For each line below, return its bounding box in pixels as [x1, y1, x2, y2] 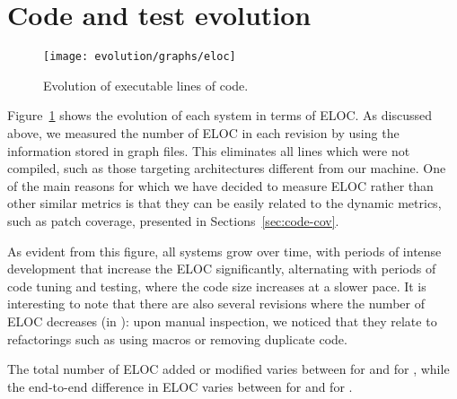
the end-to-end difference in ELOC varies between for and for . [7, 377, 353, 395]
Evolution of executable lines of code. [43, 75, 249, 94]
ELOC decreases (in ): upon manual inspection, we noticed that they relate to [7, 311, 437, 330]
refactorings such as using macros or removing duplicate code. [7, 329, 347, 348]
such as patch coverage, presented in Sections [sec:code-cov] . [7, 211, 339, 230]
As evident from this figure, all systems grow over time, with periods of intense [7, 241, 442, 260]
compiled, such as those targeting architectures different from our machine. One [7, 159, 446, 178]
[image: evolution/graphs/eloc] [43, 50, 236, 64]
